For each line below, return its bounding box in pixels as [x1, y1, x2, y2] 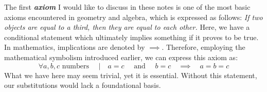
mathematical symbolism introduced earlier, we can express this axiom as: [4, 51, 238, 62]
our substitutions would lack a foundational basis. [4, 80, 161, 90]
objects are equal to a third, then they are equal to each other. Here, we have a [4, 22, 250, 32]
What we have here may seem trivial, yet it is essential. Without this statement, [4, 69, 257, 80]
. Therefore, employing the [162, 42, 245, 52]
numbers [62, 62, 89, 70]
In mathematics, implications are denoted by [4, 42, 145, 52]
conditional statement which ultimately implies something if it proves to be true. [4, 31, 259, 42]
